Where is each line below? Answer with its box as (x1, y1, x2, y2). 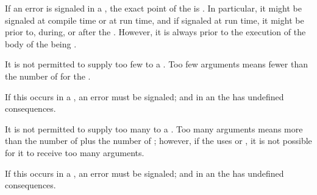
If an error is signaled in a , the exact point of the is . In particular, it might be (5, 2, 302, 14)
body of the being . (5, 37, 77, 50)
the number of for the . (5, 69, 91, 82)
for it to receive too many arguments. (5, 146, 144, 159)
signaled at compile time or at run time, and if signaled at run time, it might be (5, 13, 304, 26)
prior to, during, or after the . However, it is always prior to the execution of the (5, 26, 306, 38)
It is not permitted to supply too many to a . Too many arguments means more (5, 122, 303, 135)
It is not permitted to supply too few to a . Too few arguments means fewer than (5, 58, 308, 70)
